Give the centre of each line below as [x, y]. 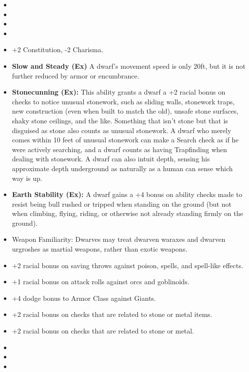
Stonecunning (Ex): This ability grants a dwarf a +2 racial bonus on [119, 92]
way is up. [27, 178]
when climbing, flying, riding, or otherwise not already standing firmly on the [127, 213]
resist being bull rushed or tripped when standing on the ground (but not [122, 204]
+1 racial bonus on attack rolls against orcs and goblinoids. [101, 282]
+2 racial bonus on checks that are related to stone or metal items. [112, 314]
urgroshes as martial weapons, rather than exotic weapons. [100, 249]
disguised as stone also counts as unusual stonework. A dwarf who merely [122, 130]
